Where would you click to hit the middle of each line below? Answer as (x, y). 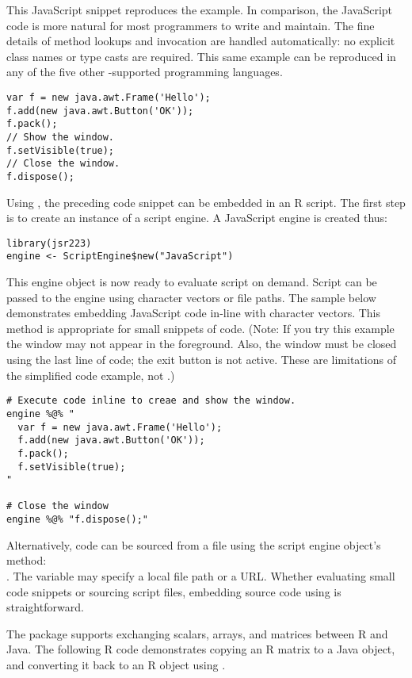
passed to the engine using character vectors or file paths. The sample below (191, 297)
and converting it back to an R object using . (116, 664)
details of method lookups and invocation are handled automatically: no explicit (201, 41)
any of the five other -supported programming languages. (145, 72)
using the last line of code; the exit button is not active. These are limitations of (201, 360)
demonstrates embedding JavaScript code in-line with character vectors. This (194, 313)
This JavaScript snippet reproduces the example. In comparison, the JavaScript (200, 10)
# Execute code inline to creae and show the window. (151, 401)
